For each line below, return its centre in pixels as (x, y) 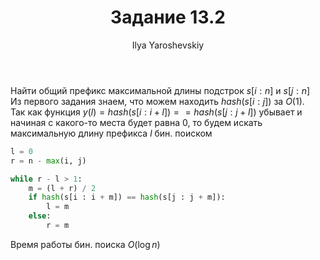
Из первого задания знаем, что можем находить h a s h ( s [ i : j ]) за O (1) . (157, 101)
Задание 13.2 (168, 17)
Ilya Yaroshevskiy (168, 45)
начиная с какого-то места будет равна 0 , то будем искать (136, 122)
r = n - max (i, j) (48, 161)
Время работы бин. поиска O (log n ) (85, 244)
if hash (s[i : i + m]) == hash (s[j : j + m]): (127, 197)
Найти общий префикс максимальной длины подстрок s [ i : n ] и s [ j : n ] (160, 90)
